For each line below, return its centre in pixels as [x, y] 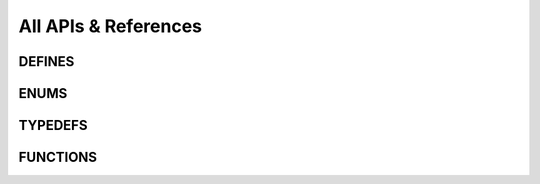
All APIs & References [110, 26]
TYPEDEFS [53, 125]
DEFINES [46, 61]
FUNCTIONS [58, 157]
